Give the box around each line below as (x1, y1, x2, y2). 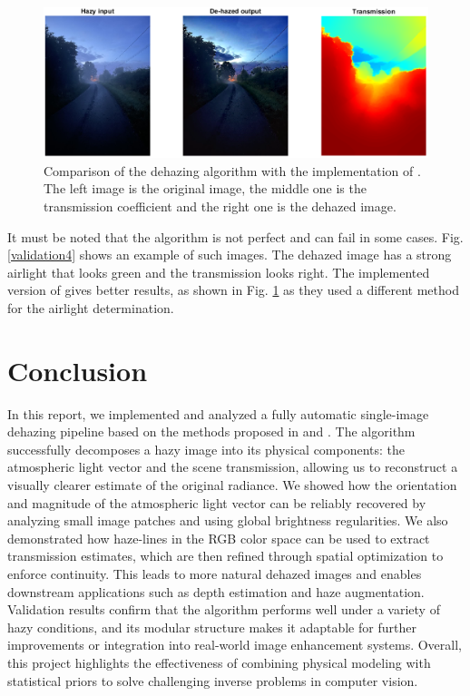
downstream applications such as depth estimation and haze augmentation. (7, 582, 425, 601)
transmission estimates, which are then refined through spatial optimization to (7, 546, 444, 565)
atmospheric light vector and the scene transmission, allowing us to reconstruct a (7, 457, 458, 476)
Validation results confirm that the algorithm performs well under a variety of (7, 600, 440, 619)
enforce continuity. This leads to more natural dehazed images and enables (7, 564, 422, 583)
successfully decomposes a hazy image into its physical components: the (7, 439, 406, 458)
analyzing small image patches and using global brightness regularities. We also (7, 511, 448, 530)
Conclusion (7, 351, 148, 388)
